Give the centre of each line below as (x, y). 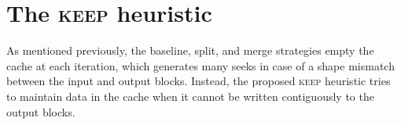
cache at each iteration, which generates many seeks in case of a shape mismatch (200, 65)
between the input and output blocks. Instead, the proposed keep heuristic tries (199, 81)
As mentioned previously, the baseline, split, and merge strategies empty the (190, 50)
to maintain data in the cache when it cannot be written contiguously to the (190, 96)
